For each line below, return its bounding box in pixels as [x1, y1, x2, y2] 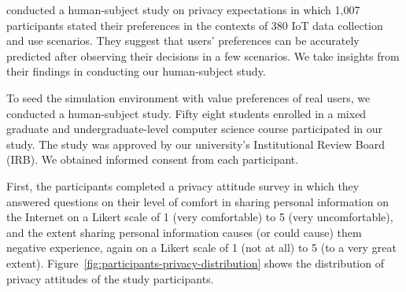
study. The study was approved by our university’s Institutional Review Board [6, 135, 385, 152]
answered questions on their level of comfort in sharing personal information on [6, 193, 389, 209]
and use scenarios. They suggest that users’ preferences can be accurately [6, 32, 360, 49]
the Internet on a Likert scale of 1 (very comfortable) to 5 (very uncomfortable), [6, 209, 393, 225]
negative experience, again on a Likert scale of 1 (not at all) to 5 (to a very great [6, 239, 397, 256]
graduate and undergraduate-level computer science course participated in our [6, 120, 383, 137]
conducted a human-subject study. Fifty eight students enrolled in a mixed [6, 105, 367, 121]
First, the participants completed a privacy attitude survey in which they [6, 177, 360, 194]
